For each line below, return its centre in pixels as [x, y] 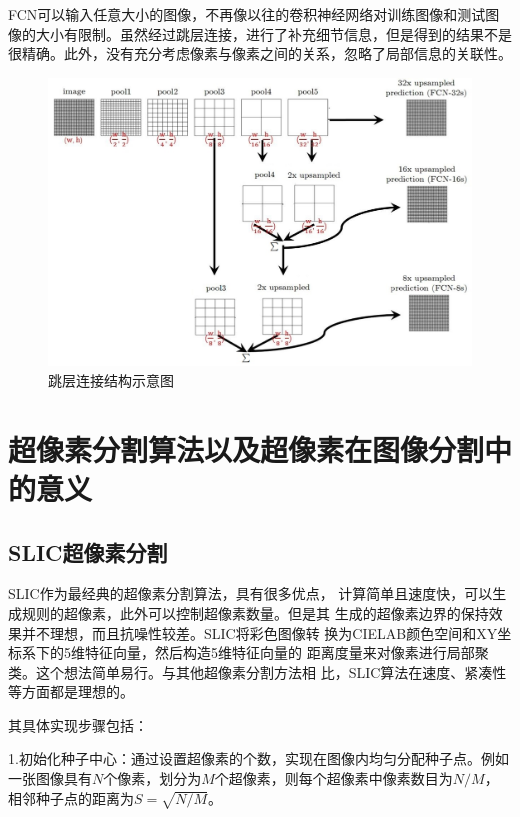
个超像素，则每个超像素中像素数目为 [333, 778]
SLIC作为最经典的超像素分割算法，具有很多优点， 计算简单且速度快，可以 [250, 593]
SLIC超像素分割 [88, 551]
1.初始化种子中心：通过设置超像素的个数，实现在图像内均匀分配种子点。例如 [258, 758]
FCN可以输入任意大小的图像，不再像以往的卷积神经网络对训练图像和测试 [247, 14]
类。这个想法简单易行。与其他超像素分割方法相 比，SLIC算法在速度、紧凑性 [257, 671]
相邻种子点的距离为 [71, 797]
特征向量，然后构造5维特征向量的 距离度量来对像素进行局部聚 [286, 652]
